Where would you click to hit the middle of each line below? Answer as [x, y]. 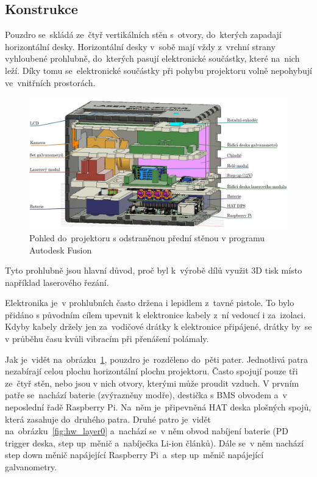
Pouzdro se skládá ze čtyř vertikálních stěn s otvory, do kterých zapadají [143, 35]
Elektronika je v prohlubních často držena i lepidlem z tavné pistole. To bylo [150, 303]
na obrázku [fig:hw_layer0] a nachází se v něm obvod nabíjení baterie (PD [147, 431]
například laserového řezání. [57, 282]
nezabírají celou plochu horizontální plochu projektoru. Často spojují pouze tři [151, 371]
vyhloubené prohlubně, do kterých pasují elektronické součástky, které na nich [152, 58]
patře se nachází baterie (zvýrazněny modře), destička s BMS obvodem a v [146, 395]
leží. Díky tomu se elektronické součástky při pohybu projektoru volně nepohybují [158, 70]
